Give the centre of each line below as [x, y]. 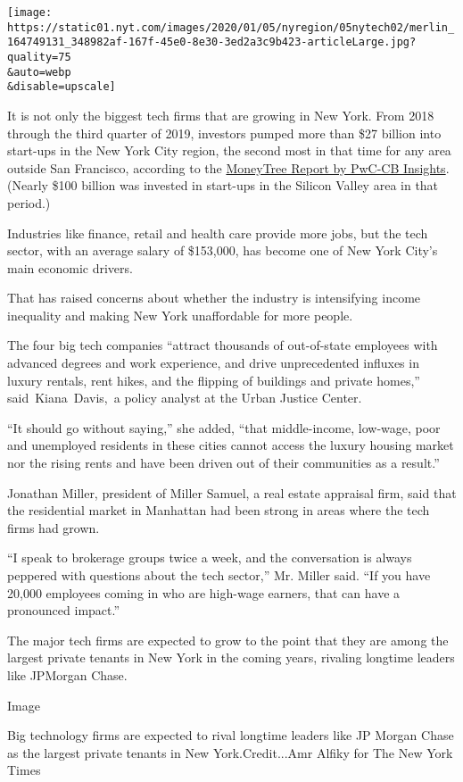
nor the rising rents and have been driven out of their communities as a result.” [223, 463]
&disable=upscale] [62, 87]
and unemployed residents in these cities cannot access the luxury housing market [231, 445]
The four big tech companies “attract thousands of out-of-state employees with [223, 345]
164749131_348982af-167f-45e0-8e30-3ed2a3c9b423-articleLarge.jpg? [212, 42]
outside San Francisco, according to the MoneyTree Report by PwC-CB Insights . [228, 167]
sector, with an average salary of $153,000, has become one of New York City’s [223, 250]
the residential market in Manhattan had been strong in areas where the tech [219, 510]
